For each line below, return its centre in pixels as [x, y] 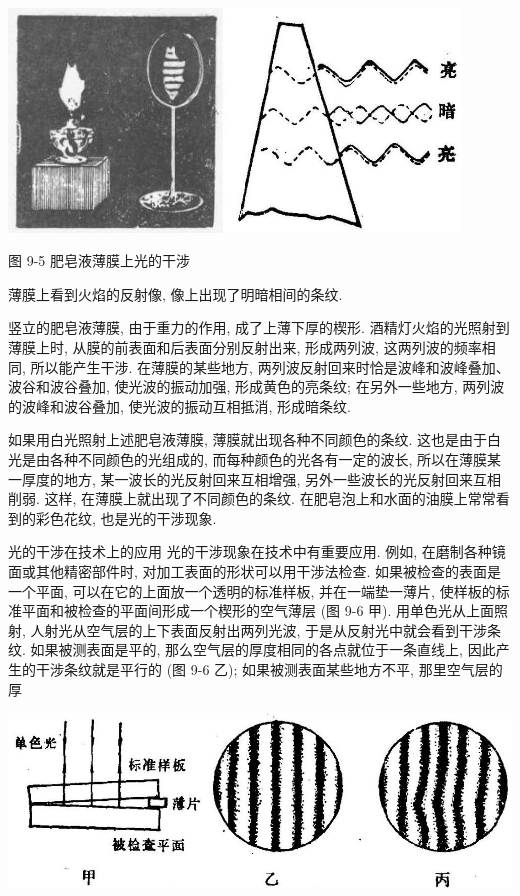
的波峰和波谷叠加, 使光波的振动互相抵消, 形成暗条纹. [179, 405]
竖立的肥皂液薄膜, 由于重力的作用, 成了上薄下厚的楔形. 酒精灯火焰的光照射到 [259, 327]
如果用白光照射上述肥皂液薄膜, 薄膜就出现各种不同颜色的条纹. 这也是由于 [248, 439]
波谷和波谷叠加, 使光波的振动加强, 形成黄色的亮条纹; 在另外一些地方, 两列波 [256, 386]
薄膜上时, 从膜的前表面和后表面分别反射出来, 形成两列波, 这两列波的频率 [245, 347]
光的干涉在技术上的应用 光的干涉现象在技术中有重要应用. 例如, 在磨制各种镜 [257, 551]
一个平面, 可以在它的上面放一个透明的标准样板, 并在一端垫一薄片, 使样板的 [252, 590]
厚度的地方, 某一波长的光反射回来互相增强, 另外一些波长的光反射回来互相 [261, 478]
